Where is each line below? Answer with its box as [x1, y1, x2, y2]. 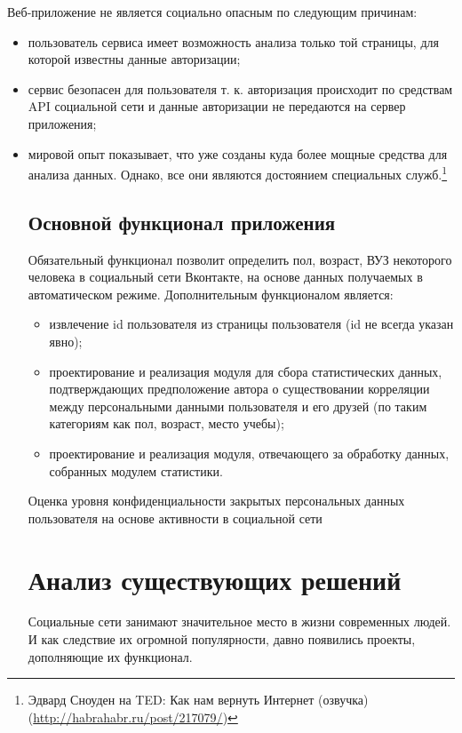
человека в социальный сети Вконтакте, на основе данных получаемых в [28, 267, 423, 286]
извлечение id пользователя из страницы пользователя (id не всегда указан [49, 315, 454, 333]
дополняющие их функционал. [28, 647, 193, 665]
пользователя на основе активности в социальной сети [28, 508, 323, 527]
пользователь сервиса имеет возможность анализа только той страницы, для [28, 32, 439, 51]
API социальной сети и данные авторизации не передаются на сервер [28, 97, 406, 116]
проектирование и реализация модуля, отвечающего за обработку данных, [49, 443, 450, 462]
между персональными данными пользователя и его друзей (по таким [49, 396, 427, 415]
